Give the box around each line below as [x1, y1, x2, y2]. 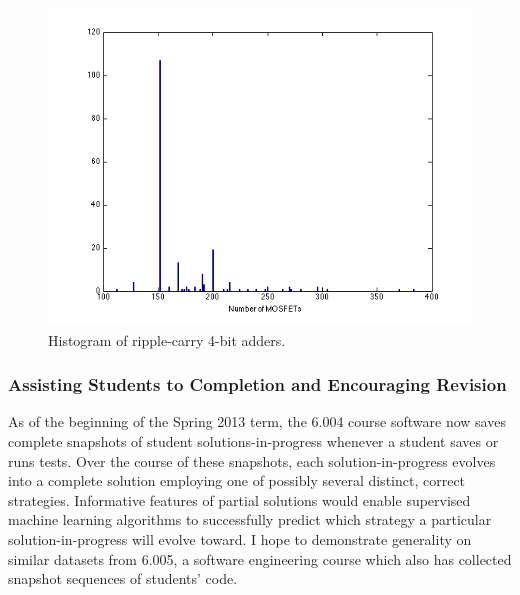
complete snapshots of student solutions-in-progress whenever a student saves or [8, 431, 499, 451]
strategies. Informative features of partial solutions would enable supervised [8, 489, 471, 510]
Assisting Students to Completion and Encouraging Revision [8, 372, 507, 397]
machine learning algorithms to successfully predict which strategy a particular [8, 509, 492, 530]
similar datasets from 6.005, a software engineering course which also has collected [8, 548, 512, 569]
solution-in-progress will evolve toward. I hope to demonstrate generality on [8, 528, 472, 549]
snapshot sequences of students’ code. [8, 568, 238, 589]
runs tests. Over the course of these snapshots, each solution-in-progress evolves [8, 450, 496, 471]
